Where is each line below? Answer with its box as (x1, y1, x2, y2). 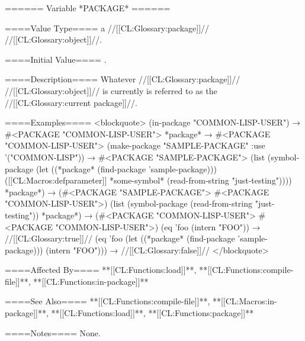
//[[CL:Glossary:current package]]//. (5, 96, 137, 108)
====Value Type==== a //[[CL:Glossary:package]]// (5, 21, 210, 34)
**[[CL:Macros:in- (212, 295, 277, 307)
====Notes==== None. (5, 326, 101, 339)
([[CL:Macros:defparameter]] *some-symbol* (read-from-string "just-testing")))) (5, 174, 292, 186)
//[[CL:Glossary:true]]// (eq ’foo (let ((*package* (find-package (5, 232, 235, 245)
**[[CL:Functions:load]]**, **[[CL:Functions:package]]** (51, 307, 254, 319)
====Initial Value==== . (5, 53, 107, 65)
